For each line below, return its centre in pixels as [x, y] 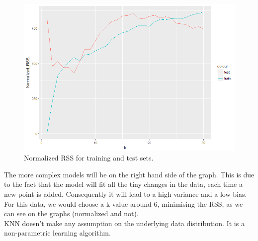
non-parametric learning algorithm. [57, 233]
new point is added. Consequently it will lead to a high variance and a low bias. [126, 194]
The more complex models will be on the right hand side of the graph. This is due [129, 174]
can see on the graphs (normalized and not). [71, 213]
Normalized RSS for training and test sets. [89, 158]
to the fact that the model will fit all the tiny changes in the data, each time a [123, 184]
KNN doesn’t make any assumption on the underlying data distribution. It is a [124, 223]
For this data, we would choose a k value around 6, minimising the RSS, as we [124, 203]
